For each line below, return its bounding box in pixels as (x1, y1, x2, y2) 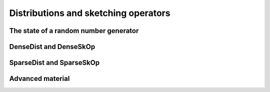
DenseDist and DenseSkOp (9, 42, 95, 51)
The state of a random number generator (9, 26, 139, 35)
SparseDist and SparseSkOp (9, 58, 100, 67)
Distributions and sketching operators (9, 7, 170, 18)
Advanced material (9, 74, 70, 83)
